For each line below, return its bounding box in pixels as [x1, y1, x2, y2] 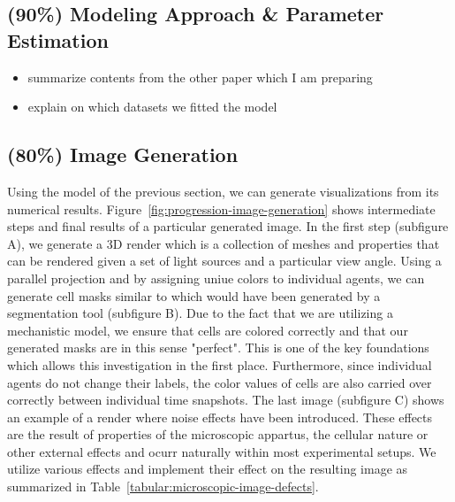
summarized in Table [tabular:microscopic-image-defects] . [7, 477, 319, 496]
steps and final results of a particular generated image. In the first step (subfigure [7, 217, 449, 236]
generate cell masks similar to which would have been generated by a [7, 286, 381, 305]
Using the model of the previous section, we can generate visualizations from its [7, 181, 439, 200]
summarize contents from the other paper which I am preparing [27, 67, 373, 86]
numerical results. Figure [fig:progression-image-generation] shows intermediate [7, 199, 436, 218]
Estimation [7, 26, 109, 53]
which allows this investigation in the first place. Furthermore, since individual [7, 355, 432, 374]
